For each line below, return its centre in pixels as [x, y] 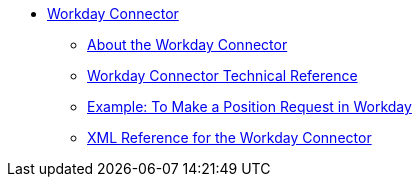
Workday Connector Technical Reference [222, 75]
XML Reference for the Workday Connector [229, 137]
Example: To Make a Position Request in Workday [249, 106]
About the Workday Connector [187, 44]
